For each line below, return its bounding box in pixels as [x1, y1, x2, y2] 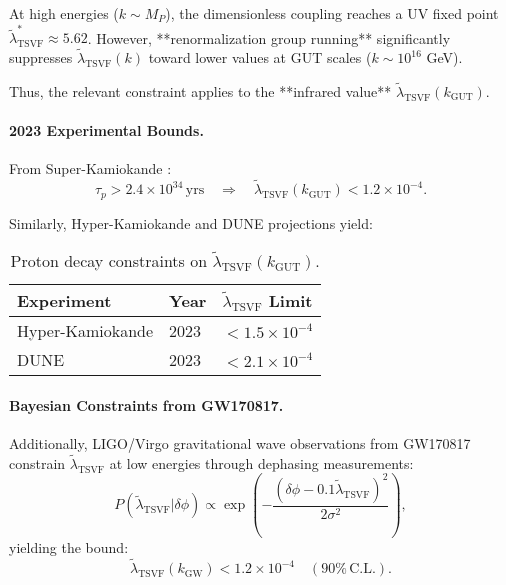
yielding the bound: [9, 537, 129, 558]
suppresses [9, 47, 73, 68]
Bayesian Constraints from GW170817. [9, 394, 284, 415]
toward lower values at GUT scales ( [148, 47, 372, 68]
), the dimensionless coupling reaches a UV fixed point [165, 3, 499, 23]
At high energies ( [9, 3, 119, 23]
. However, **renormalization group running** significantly [87, 27, 451, 48]
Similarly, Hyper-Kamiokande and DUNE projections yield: [9, 212, 373, 233]
